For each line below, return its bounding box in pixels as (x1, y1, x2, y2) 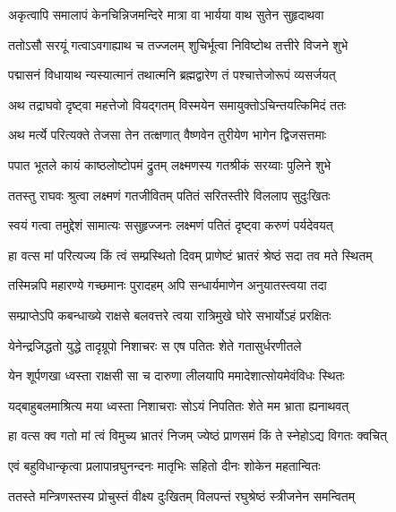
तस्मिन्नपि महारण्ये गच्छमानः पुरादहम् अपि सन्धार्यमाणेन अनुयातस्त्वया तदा (8, 276, 327, 294)
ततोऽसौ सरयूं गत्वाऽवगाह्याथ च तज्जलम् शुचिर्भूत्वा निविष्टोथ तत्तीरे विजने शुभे (8, 35, 349, 54)
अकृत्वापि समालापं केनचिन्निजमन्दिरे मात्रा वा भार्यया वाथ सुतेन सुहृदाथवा (8, 5, 324, 23)
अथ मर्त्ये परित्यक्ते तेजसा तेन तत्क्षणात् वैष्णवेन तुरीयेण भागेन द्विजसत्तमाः (8, 125, 327, 144)
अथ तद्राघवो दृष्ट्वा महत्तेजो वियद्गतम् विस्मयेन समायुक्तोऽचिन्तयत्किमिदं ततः (8, 95, 347, 114)
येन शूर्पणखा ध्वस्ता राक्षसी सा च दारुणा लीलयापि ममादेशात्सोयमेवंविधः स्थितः (8, 366, 345, 385)
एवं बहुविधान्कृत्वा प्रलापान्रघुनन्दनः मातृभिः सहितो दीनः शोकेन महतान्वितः (8, 456, 321, 474)
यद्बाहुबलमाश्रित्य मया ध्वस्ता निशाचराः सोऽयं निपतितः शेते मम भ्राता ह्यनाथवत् (8, 396, 349, 414)
